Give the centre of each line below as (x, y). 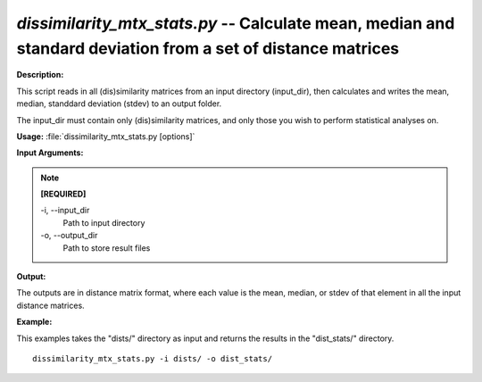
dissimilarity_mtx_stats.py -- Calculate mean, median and (236, 23)
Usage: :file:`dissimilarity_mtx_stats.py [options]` (106, 136)
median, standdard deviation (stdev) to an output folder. (119, 104)
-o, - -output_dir (69, 236)
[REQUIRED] (63, 194)
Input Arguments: (50, 153)
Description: (40, 75)
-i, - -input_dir (65, 211)
